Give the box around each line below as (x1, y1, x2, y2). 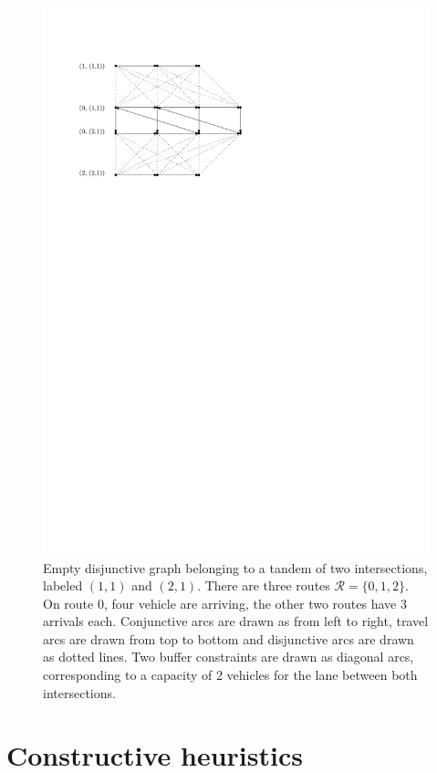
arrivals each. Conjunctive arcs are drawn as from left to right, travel (43, 611, 429, 631)
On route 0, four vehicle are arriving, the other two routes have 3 (43, 593, 407, 612)
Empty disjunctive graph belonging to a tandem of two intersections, (43, 558, 428, 577)
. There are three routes (197, 576, 330, 595)
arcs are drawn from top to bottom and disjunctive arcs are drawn (43, 629, 414, 648)
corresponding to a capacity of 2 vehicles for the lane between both (43, 665, 418, 684)
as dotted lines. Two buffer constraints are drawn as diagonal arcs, (43, 647, 414, 666)
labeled (43, 576, 83, 595)
